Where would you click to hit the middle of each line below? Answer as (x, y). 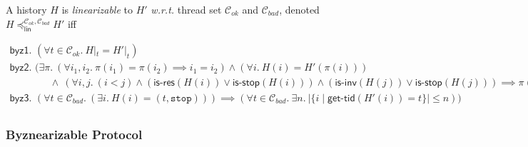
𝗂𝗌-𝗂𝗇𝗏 (346, 83)
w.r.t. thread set (186, 9)
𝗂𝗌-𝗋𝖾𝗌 (164, 83)
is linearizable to (97, 9)
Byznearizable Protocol (74, 135)
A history (26, 9)
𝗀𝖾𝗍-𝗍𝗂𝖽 (341, 98)
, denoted (299, 9)
